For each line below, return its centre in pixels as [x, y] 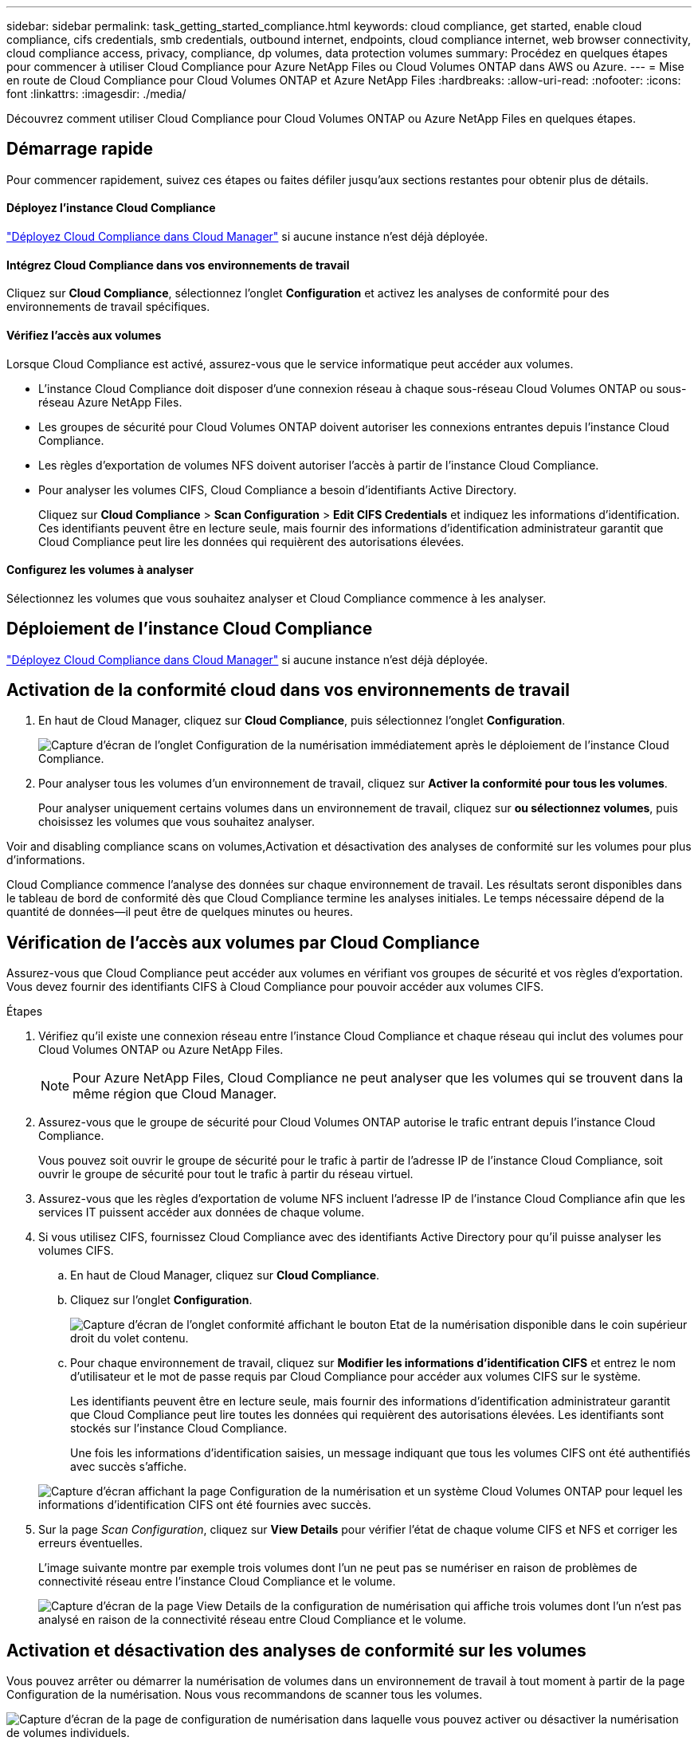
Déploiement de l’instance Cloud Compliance [190, 629]
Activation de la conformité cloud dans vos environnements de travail [288, 690]
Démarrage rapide [80, 149]
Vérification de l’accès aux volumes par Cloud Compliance [243, 942]
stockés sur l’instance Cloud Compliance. [179, 1429]
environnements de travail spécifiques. [108, 307]
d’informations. [46, 860]
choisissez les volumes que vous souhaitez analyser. [177, 822]
